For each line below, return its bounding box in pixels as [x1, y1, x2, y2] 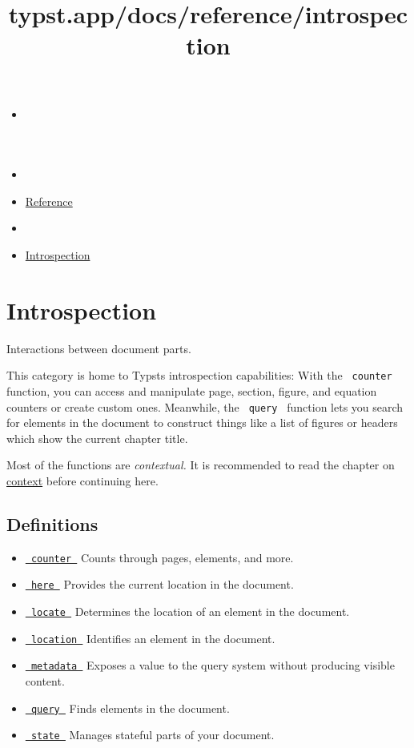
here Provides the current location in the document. [30, 576, 294, 593]
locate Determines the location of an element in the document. [30, 603, 350, 620]
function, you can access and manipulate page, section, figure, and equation [6, 382, 377, 399]
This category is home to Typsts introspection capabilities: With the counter [6, 367, 392, 384]
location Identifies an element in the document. [30, 629, 275, 646]
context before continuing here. [6, 472, 159, 489]
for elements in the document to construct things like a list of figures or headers [6, 414, 398, 431]
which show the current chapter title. [6, 429, 188, 446]
